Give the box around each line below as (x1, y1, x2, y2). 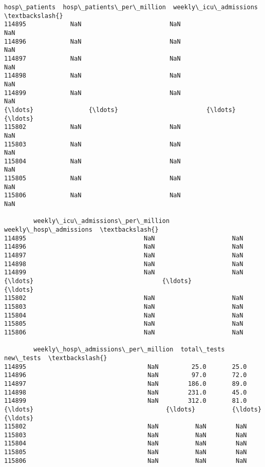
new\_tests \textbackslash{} (4, 354, 107, 362)
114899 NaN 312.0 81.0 (4, 397, 247, 405)
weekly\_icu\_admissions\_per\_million (33, 217, 170, 225)
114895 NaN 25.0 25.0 (4, 363, 247, 370)
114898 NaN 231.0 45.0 (4, 388, 247, 396)
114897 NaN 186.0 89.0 (4, 380, 247, 387)
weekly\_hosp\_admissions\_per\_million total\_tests (33, 346, 225, 353)
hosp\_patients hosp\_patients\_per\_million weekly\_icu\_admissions (4, 4, 258, 11)
